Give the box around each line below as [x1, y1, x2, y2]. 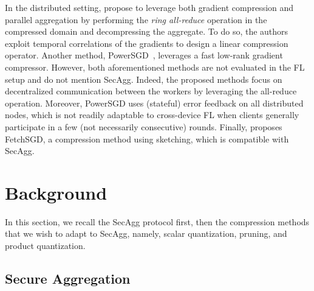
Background [5, 180, 108, 205]
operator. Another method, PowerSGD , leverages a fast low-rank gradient [5, 49, 283, 61]
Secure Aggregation [5, 269, 131, 288]
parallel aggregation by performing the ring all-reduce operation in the [5, 13, 267, 26]
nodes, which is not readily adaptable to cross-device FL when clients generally [5, 108, 299, 121]
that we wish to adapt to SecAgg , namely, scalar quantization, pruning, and [5, 227, 287, 240]
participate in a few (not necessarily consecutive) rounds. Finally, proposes [5, 120, 282, 133]
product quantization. [5, 239, 86, 252]
